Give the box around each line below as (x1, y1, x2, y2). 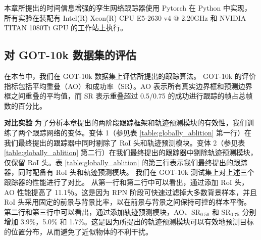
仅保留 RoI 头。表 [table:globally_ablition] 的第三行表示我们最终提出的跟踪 (4, 157, 248, 167)
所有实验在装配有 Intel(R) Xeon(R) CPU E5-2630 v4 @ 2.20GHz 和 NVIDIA (4, 12, 246, 23)
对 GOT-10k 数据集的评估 (4, 47, 136, 63)
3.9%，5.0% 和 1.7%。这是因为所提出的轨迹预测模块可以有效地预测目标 (20, 216, 254, 227)
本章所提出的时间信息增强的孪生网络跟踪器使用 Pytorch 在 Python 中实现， (4, 3, 252, 13)
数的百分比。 (4, 100, 46, 111)
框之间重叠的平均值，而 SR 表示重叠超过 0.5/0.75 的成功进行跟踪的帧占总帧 (4, 90, 253, 101)
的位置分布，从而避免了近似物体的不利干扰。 (4, 226, 152, 236)
